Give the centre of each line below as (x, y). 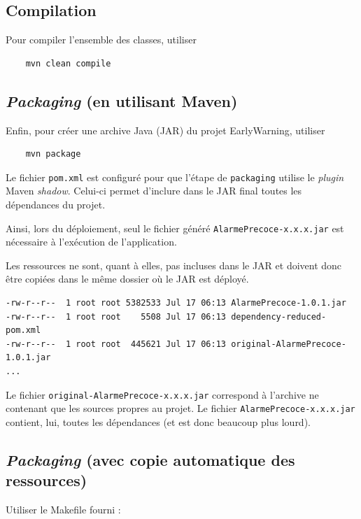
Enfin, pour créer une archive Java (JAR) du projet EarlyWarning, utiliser (165, 130)
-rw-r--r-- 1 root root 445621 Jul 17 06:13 (116, 344)
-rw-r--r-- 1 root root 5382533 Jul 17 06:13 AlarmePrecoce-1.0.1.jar (176, 303)
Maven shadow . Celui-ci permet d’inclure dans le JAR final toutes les (154, 191)
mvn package (53, 154)
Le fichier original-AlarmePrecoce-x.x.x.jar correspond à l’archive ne (162, 394)
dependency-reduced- (279, 317)
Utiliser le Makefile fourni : (63, 510)
